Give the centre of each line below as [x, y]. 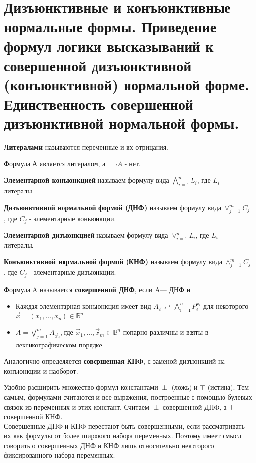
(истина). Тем [228, 387]
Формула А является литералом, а [55, 163]
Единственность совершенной [99, 104]
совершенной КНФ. [33, 416]
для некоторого [226, 306]
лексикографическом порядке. [60, 344]
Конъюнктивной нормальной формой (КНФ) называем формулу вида [113, 261]
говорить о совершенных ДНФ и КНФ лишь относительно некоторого [109, 445]
